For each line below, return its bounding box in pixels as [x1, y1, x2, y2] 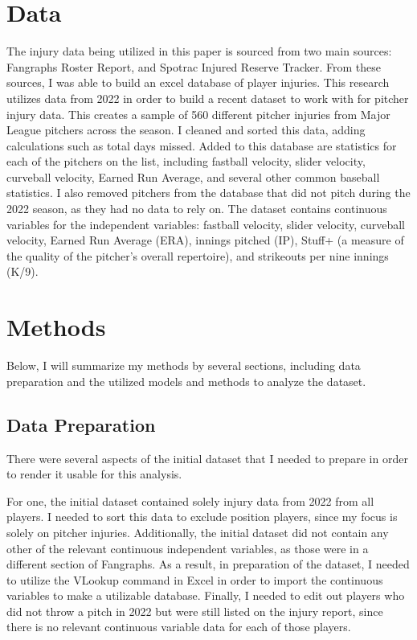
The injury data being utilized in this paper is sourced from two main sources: [6, 43, 392, 59]
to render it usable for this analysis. [6, 466, 182, 482]
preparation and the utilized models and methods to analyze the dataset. [6, 372, 366, 389]
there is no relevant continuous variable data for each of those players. [6, 618, 351, 635]
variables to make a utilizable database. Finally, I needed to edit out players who [6, 587, 405, 604]
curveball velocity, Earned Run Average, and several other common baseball [6, 168, 380, 185]
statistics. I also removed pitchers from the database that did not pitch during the [6, 184, 411, 201]
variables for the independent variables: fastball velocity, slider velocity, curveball [6, 215, 405, 232]
